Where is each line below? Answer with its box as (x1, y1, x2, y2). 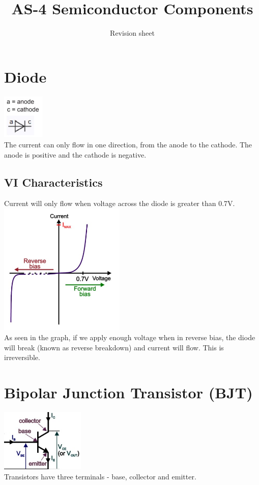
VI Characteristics (4, 174, 103, 190)
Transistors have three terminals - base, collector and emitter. (4, 471, 196, 481)
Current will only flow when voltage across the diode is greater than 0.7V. (4, 198, 235, 209)
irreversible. (4, 352, 40, 363)
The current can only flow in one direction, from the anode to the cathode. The (4, 139, 252, 149)
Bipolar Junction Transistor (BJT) (4, 382, 253, 403)
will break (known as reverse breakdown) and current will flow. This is (4, 342, 224, 352)
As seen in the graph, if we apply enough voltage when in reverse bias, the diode (4, 332, 255, 343)
